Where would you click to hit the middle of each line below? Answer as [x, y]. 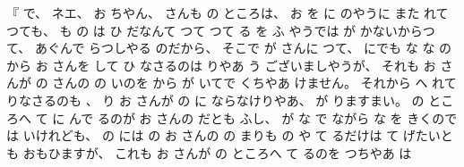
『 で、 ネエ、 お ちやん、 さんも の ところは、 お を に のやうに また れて [228, 13]
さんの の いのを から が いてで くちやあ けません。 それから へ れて [254, 83]
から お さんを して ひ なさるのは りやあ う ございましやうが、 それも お [221, 65]
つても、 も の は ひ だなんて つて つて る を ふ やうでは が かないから [215, 30]
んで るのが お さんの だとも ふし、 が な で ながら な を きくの [257, 117]
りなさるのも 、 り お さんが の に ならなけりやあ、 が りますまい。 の [215, 100]
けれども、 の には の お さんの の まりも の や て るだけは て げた [232, 135]
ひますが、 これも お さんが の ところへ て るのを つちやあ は [230, 152]
